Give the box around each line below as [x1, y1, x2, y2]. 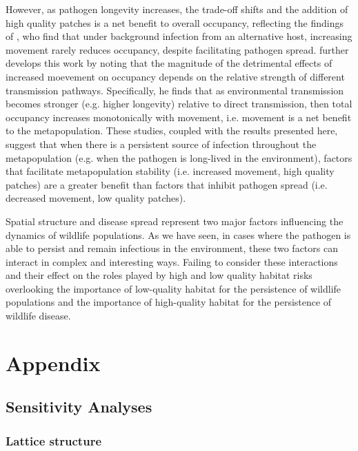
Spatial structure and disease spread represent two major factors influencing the [6, 213, 344, 228]
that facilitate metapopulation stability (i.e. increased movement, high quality [6, 164, 335, 178]
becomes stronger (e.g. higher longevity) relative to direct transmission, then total [6, 96, 352, 111]
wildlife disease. [6, 308, 71, 323]
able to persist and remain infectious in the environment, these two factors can [6, 241, 338, 255]
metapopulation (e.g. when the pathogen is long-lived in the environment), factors [6, 150, 352, 165]
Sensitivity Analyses [6, 396, 152, 417]
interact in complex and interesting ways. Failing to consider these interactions [6, 254, 338, 269]
